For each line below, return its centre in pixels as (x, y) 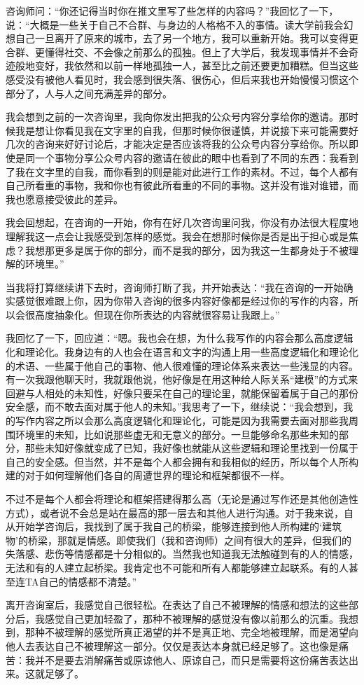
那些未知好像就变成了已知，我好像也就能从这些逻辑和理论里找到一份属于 (191, 448)
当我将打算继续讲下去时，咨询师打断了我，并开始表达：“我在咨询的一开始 (175, 287)
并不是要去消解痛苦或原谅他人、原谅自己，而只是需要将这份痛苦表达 (191, 659)
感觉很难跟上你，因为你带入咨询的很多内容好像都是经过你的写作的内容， (182, 301)
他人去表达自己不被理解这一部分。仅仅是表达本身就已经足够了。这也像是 (172, 645)
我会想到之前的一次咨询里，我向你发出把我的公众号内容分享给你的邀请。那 (177, 117)
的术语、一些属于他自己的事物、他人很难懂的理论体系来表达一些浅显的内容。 (182, 365)
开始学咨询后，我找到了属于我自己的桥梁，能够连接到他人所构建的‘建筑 (178, 526)
